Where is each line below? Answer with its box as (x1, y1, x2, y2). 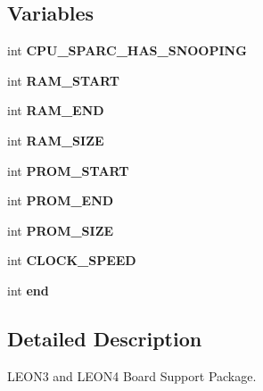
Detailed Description (7, 324, 202, 352)
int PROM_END (7, 191, 114, 210)
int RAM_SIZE (7, 130, 104, 149)
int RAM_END (7, 101, 104, 120)
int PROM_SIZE (7, 220, 114, 239)
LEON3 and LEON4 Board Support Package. (7, 366, 257, 385)
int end (7, 280, 49, 299)
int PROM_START (7, 161, 129, 179)
